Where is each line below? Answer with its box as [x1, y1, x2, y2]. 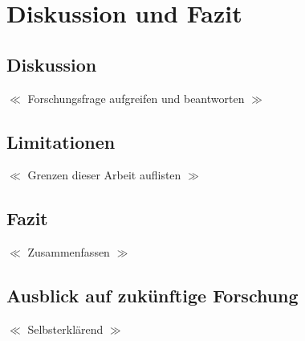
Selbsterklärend [27, 320, 104, 337]
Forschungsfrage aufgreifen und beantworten [27, 89, 245, 106]
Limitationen [6, 129, 116, 154]
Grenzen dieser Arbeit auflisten [27, 166, 181, 183]
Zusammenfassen [27, 244, 110, 261]
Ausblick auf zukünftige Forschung [6, 283, 299, 308]
